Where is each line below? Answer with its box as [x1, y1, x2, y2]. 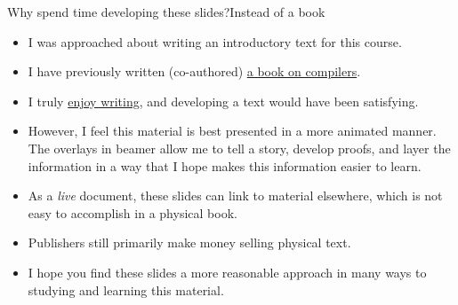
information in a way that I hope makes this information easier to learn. [28, 156, 422, 175]
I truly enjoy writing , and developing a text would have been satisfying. [28, 91, 419, 110]
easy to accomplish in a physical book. [28, 203, 237, 222]
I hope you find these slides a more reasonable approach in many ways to [28, 262, 427, 281]
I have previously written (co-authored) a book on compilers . [28, 62, 361, 81]
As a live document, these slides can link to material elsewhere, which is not [28, 186, 443, 205]
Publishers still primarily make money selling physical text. [28, 233, 351, 252]
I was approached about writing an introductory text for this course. [28, 32, 402, 51]
